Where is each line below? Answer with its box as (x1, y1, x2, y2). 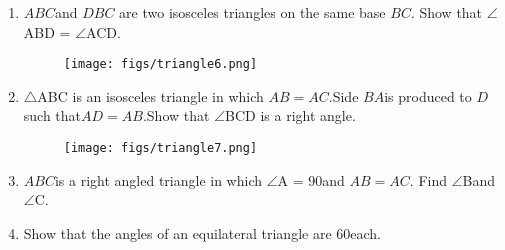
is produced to (384, 85, 472, 106)
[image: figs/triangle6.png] (63, 57, 258, 72)
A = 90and (277, 169, 345, 190)
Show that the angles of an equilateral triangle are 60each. (23, 222, 381, 243)
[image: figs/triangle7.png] (63, 141, 258, 156)
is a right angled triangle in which (54, 169, 263, 190)
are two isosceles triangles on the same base (119, 2, 386, 22)
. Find (409, 169, 448, 190)
